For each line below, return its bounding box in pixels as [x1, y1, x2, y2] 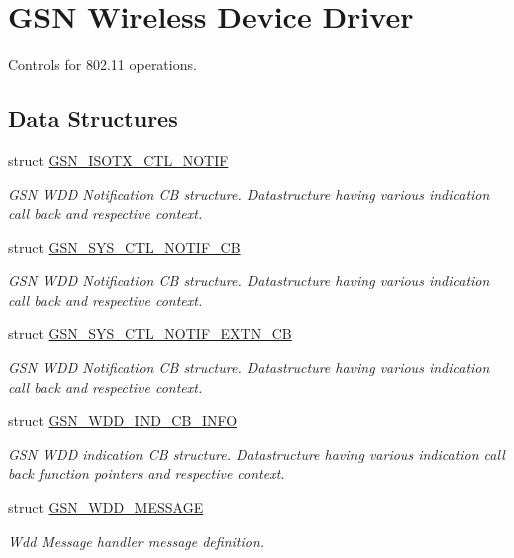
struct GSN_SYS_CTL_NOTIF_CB [8, 236, 241, 257]
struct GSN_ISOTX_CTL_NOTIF [8, 149, 229, 170]
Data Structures [8, 103, 178, 134]
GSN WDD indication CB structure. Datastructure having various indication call [8, 443, 505, 464]
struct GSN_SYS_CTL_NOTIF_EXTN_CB [8, 323, 292, 344]
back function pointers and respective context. [8, 463, 285, 484]
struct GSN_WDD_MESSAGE [8, 497, 204, 518]
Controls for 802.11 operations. [8, 54, 197, 75]
